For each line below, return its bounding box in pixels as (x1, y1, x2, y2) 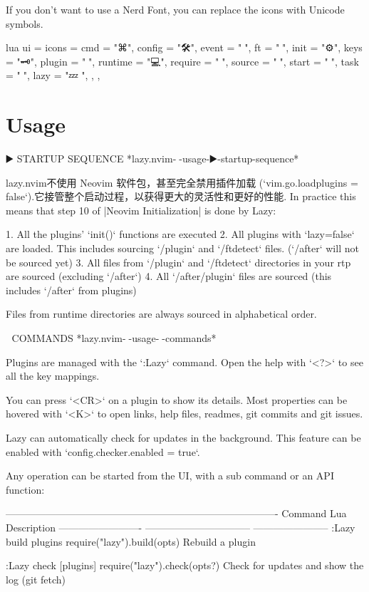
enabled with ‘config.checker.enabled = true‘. (6, 444, 200, 459)
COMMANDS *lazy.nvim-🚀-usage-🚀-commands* (11, 331, 217, 346)
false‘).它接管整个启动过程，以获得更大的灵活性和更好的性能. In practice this (6, 189, 356, 204)
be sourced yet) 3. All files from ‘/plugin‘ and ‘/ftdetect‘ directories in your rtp (6, 254, 351, 269)
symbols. (6, 16, 43, 31)
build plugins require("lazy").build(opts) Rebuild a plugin (6, 534, 256, 549)
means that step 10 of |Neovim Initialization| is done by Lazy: (6, 202, 276, 217)
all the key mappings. (6, 368, 100, 383)
